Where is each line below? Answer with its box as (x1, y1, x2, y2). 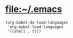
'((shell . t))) (7, 28, 41, 33)
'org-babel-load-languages (7, 24, 64, 29)
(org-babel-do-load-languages (5, 20, 68, 25)
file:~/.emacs (5, 3, 62, 15)
